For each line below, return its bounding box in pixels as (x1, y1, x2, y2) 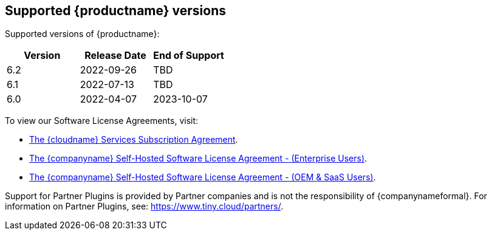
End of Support (153, 49, 224, 62)
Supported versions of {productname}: (5, 29, 160, 39)
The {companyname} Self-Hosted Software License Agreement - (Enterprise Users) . (29, 153, 367, 164)
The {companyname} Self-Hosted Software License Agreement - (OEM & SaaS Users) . (29, 172, 376, 183)
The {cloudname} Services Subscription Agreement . (29, 134, 238, 145)
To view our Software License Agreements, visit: (5, 115, 199, 126)
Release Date (84, 49, 146, 62)
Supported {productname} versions (5, 3, 227, 18)
